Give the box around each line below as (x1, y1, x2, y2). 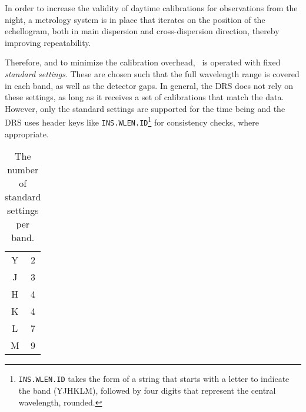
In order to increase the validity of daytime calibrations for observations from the (5, 2, 298, 14)
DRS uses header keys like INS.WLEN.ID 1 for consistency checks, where (5, 114, 260, 128)
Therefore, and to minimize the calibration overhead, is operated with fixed (5, 56, 281, 68)
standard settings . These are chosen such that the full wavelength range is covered (5, 67, 300, 80)
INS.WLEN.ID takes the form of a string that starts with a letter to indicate (18, 373, 290, 385)
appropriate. (5, 127, 49, 140)
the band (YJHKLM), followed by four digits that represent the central (18, 384, 276, 396)
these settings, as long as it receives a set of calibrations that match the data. (5, 91, 284, 103)
